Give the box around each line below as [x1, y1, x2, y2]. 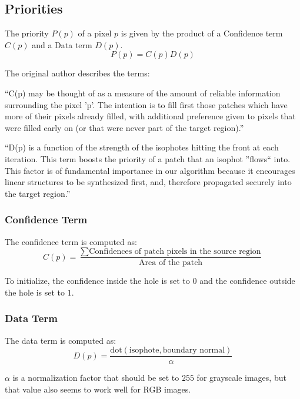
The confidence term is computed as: [5, 235, 137, 247]
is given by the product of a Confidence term [121, 27, 283, 39]
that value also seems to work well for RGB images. [5, 383, 191, 395]
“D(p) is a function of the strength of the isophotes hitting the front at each [5, 141, 279, 153]
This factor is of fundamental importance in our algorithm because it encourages [5, 164, 295, 176]
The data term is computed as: [5, 334, 116, 346]
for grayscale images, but [196, 371, 286, 384]
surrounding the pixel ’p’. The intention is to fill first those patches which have [5, 98, 288, 110]
